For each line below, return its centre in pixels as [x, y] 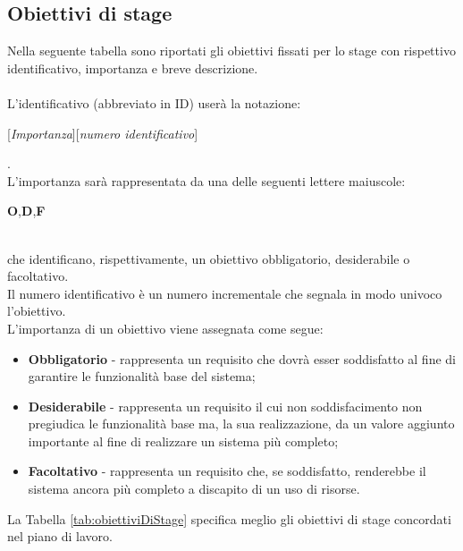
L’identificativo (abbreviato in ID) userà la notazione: [154, 102]
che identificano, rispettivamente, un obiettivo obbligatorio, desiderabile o [209, 258]
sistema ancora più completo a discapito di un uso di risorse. [194, 489]
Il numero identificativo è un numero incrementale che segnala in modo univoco [225, 293]
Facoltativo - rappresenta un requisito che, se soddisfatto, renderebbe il [227, 471]
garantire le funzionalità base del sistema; [142, 376]
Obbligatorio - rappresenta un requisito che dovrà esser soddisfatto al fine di [242, 358]
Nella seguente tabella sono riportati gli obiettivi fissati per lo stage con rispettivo [231, 51]
